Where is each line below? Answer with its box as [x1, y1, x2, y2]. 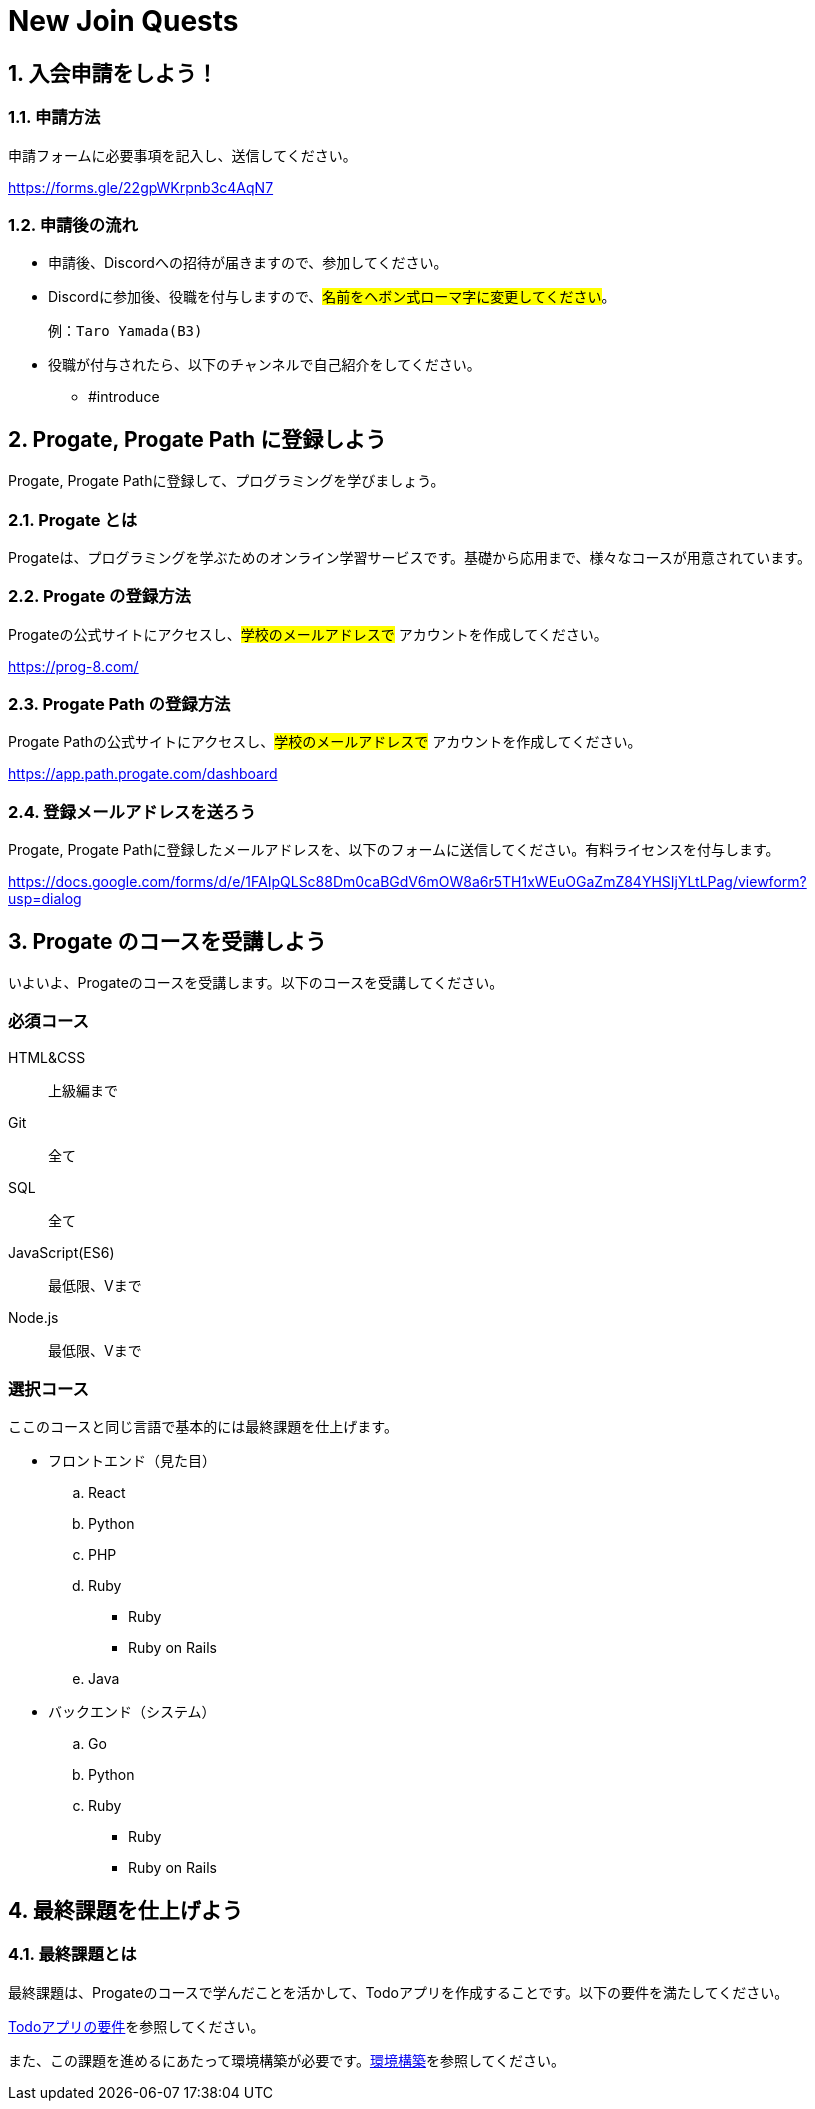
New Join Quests [8, 4, 239, 38]
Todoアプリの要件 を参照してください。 [8, 2017, 265, 2035]
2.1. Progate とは [8, 509, 138, 530]
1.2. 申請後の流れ [8, 214, 138, 235]
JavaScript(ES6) [8, 1243, 115, 1261]
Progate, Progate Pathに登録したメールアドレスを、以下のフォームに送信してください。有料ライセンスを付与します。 [8, 841, 780, 859]
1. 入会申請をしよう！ [8, 60, 218, 86]
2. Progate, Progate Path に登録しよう [8, 426, 387, 452]
